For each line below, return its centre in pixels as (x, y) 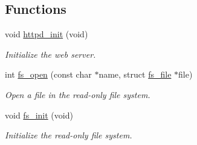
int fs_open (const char (48, 74)
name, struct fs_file (135, 74)
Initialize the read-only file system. (69, 135)
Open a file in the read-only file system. (78, 94)
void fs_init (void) (39, 115)
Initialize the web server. (50, 54)
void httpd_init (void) (47, 34)
